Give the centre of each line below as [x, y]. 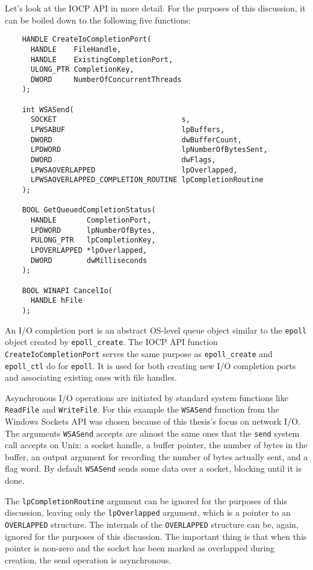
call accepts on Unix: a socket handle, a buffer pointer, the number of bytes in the [156, 445]
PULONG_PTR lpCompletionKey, [93, 240]
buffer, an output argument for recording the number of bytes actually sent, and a [156, 456]
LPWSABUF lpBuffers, [128, 130]
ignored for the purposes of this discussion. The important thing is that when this [156, 536]
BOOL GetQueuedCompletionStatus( [89, 210]
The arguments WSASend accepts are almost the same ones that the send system [152, 433]
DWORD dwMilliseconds [89, 260]
